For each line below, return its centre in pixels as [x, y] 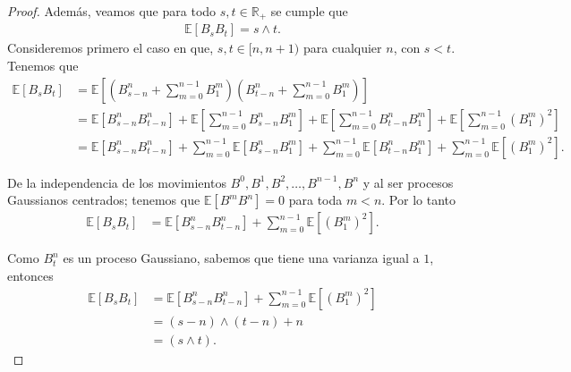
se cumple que [309, 11]
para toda [315, 200]
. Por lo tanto [418, 200]
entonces [30, 275]
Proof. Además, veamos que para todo [112, 11]
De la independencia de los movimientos [117, 182]
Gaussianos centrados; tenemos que [104, 200]
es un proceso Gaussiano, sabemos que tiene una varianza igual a [241, 258]
